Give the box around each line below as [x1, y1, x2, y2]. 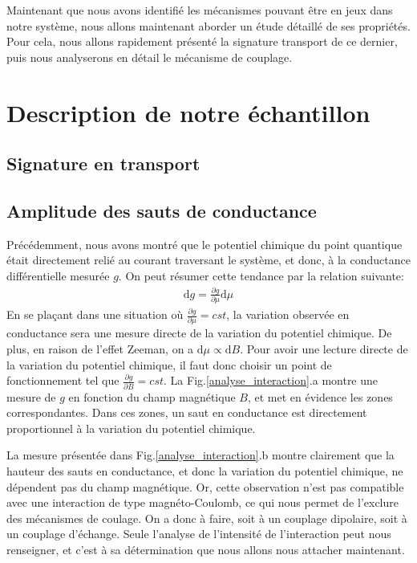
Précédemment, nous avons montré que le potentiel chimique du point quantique [6, 235, 403, 252]
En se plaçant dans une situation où [6, 306, 184, 323]
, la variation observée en [226, 306, 350, 323]
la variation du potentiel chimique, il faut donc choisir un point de [6, 356, 332, 373]
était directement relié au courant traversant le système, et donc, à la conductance [6, 251, 411, 268]
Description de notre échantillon [6, 96, 370, 129]
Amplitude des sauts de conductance [6, 198, 317, 222]
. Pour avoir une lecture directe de [240, 341, 408, 357]
